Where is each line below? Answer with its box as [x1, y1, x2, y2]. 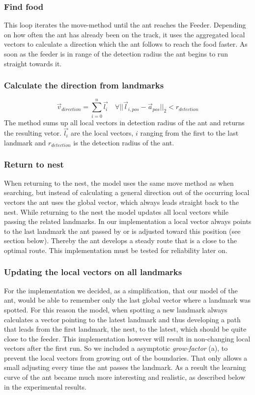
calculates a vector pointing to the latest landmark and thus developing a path [4, 314, 241, 324]
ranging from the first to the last [140, 128, 239, 138]
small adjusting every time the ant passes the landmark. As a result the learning [4, 362, 246, 372]
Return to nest [4, 158, 64, 170]
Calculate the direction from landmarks [4, 79, 164, 91]
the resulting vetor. [4, 128, 61, 138]
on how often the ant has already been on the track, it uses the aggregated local [4, 29, 245, 39]
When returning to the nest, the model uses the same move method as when [4, 177, 234, 188]
